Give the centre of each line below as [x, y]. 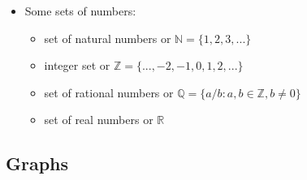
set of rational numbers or [109, 92]
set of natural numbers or [108, 38]
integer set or [77, 65]
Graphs [37, 163]
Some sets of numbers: [80, 11]
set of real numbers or [99, 120]
